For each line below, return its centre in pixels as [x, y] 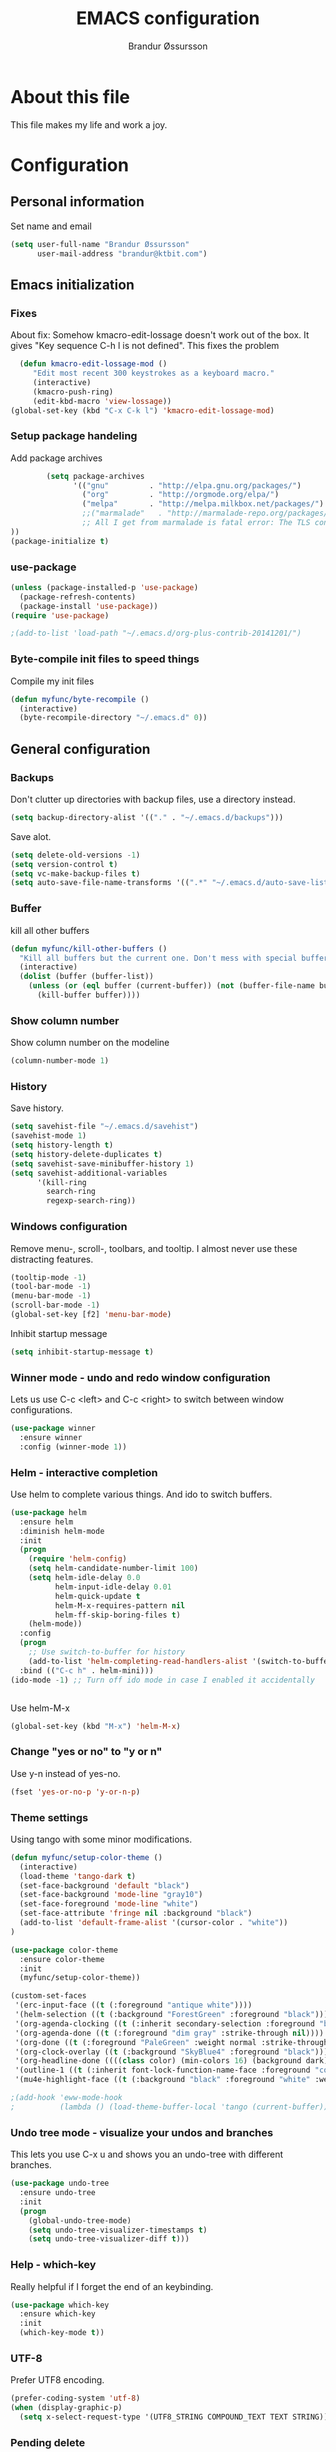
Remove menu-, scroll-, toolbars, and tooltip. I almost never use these [154, 1248]
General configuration [80, 748]
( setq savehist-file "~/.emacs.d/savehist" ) [104, 1127]
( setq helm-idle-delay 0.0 [84, 1578]
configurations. [41, 1410]
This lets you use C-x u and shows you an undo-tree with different [147, 2154]
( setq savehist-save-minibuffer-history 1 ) [102, 1163]
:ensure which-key [58, 2314]
